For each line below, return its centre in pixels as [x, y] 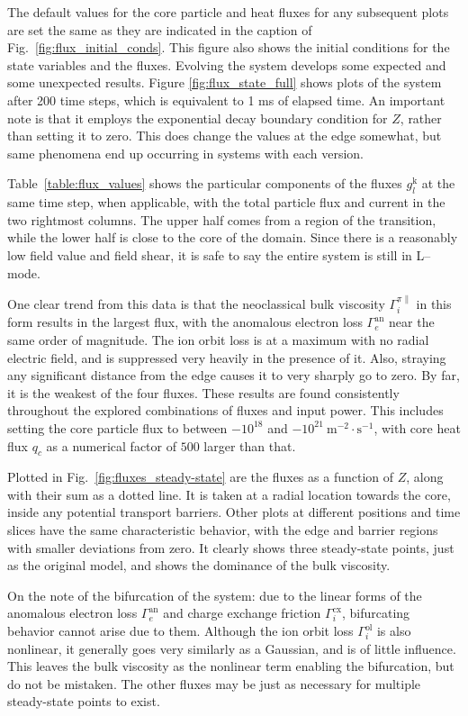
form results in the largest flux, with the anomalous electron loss [185, 322]
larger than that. [250, 445]
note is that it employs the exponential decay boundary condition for [198, 118]
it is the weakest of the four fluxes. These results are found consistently [203, 392]
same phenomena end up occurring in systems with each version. [185, 153]
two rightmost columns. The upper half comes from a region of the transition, [222, 219]
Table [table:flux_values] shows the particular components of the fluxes [205, 183]
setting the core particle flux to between [117, 427]
